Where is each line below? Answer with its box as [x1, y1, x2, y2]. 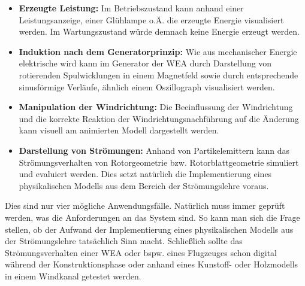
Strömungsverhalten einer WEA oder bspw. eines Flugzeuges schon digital [5, 246, 277, 258]
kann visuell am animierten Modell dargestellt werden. [19, 124, 219, 136]
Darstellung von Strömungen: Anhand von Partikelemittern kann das [19, 144, 290, 156]
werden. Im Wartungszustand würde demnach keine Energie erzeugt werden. [19, 25, 300, 38]
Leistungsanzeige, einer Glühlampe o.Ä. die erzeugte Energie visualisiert [19, 13, 284, 26]
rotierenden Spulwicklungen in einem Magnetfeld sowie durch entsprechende [19, 68, 298, 81]
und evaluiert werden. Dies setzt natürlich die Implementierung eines [19, 168, 272, 180]
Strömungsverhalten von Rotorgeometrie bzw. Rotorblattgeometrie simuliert [19, 156, 299, 168]
